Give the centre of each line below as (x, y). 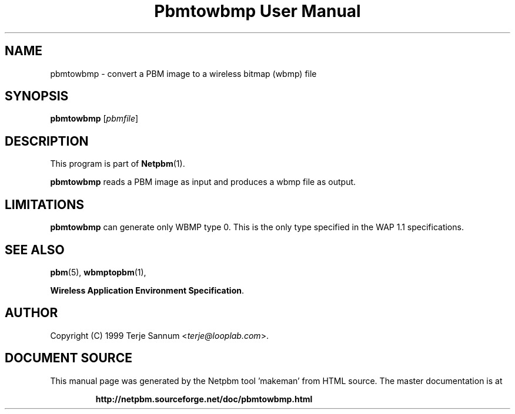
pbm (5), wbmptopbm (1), (98, 272)
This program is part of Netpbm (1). (118, 164)
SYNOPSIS (37, 96)
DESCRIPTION (47, 141)
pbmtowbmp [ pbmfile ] (94, 119)
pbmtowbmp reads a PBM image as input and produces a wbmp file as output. (203, 182)
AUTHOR (31, 313)
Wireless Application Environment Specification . (147, 290)
